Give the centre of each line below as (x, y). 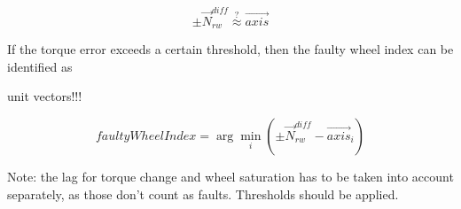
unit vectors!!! (45, 96)
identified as (40, 66)
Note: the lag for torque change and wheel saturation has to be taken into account (230, 176)
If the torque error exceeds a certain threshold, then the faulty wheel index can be (230, 49)
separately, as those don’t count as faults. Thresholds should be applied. (203, 194)
